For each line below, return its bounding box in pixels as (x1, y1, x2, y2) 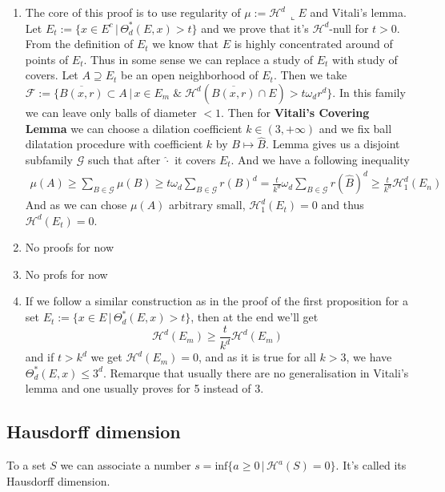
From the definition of (25, 35, 134, 52)
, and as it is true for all (198, 349, 316, 365)
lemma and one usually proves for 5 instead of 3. (25, 380, 264, 397)
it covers (174, 151, 216, 167)
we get (90, 349, 122, 365)
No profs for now (25, 265, 108, 282)
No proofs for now (25, 239, 114, 256)
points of (25, 50, 69, 67)
